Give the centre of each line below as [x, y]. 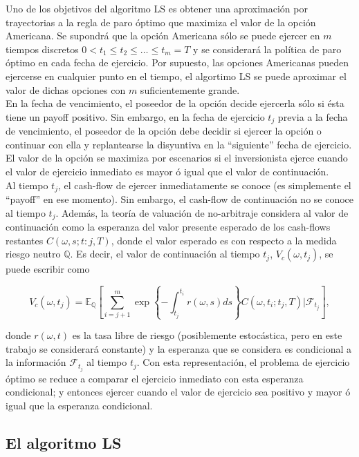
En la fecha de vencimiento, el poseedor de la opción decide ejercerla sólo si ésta [175, 103]
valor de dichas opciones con [66, 89]
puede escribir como [48, 269]
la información [36, 362]
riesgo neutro [33, 254]
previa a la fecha [313, 116]
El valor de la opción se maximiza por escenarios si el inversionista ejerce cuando [177, 158]
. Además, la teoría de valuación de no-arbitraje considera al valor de [202, 212]
